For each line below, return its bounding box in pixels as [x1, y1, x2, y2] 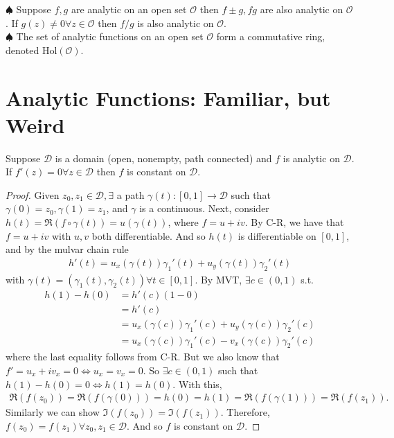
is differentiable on [238, 228, 316, 243]
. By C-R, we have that [244, 215, 344, 229]
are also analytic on [260, 2, 343, 16]
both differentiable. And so [91, 228, 206, 243]
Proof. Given [6, 187, 60, 202]
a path [116, 187, 145, 202]
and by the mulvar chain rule [6, 242, 129, 256]
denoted [6, 42, 39, 57]
